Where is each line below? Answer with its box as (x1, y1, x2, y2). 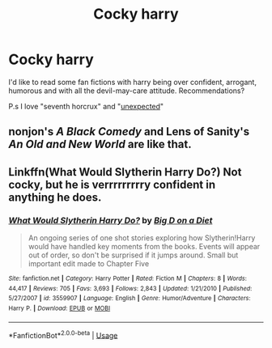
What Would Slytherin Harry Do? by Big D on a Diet (8, 214, 213, 226)
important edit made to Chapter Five (28, 259, 150, 269)
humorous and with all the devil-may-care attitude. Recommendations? (8, 86, 245, 95)
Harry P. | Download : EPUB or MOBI (8, 304, 111, 312)
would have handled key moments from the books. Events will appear (28, 242, 261, 252)
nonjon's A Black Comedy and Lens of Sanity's (8, 125, 250, 138)
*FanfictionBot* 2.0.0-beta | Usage (8, 329, 118, 340)
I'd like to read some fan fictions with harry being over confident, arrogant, (8, 77, 257, 87)
